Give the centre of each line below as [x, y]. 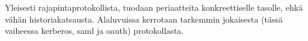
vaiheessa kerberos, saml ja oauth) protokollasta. [94, 31]
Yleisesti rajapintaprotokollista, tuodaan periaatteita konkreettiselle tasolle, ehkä [154, 7]
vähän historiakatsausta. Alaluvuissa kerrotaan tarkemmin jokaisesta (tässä [144, 19]
